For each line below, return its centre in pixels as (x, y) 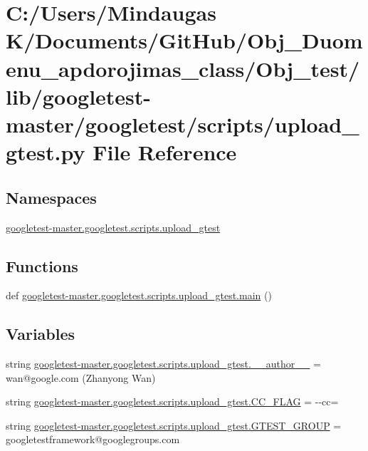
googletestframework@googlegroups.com (93, 439)
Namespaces (51, 197)
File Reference (165, 152)
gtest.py (46, 152)
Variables (41, 334)
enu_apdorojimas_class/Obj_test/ (183, 68)
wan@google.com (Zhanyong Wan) (81, 377)
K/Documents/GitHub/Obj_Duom (184, 40)
